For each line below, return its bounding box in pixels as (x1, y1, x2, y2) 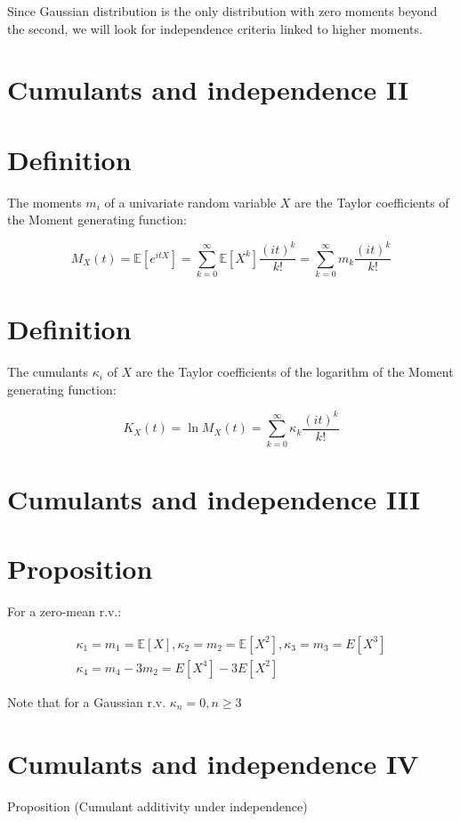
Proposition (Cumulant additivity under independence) (7, 796, 308, 815)
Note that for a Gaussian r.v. (7, 692, 166, 711)
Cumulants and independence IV (7, 745, 419, 781)
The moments (7, 192, 82, 211)
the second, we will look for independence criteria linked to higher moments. (7, 19, 423, 37)
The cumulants (7, 362, 89, 381)
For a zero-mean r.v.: (7, 602, 122, 621)
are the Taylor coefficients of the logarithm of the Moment (135, 362, 454, 381)
